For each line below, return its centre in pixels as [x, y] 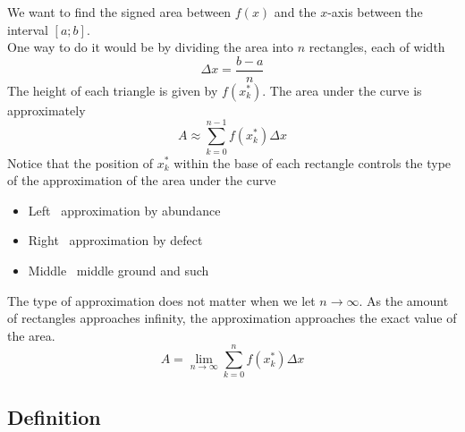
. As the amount [404, 300]
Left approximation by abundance [124, 210]
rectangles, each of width [377, 47]
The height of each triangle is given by [113, 90]
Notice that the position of [80, 162]
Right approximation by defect [115, 240]
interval [28, 29]
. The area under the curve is [342, 90]
